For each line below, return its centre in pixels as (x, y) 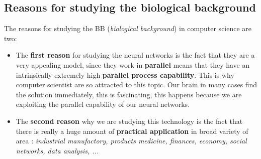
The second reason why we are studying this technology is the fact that (129, 121)
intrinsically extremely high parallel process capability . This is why (125, 74)
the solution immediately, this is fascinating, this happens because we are (129, 94)
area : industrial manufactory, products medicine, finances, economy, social (131, 141)
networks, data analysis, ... (57, 150)
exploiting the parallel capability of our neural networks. (103, 104)
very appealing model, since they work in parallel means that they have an (133, 64)
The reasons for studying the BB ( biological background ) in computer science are (128, 28)
